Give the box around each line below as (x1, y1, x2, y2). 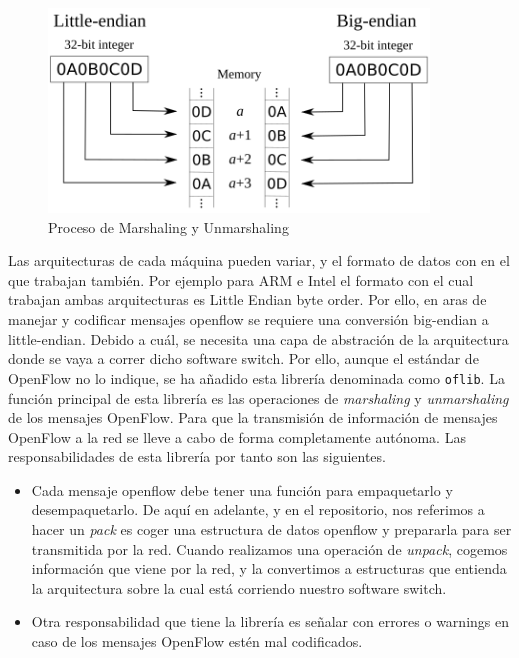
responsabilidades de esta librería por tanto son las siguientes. (8, 446, 386, 467)
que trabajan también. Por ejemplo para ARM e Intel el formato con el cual (8, 269, 474, 290)
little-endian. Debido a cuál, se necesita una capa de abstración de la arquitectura (8, 328, 509, 349)
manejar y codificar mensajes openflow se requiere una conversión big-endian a (8, 309, 489, 330)
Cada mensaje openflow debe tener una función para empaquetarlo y (31, 479, 453, 500)
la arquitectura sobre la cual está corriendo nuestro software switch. (31, 577, 447, 598)
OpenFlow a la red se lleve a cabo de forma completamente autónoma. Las (8, 426, 466, 447)
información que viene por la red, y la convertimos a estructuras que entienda (31, 558, 507, 579)
